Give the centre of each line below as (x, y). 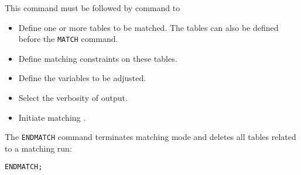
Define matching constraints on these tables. (98, 58)
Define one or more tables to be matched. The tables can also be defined (148, 27)
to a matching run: (38, 148)
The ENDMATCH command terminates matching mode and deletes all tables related (150, 137)
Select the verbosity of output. (73, 98)
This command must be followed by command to (93, 8)
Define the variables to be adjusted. (82, 78)
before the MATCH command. (68, 39)
